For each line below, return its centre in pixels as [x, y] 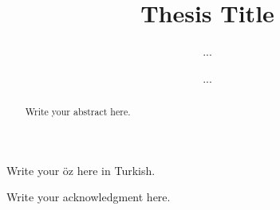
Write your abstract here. [78, 112]
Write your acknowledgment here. [89, 197]
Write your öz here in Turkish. [81, 170]
